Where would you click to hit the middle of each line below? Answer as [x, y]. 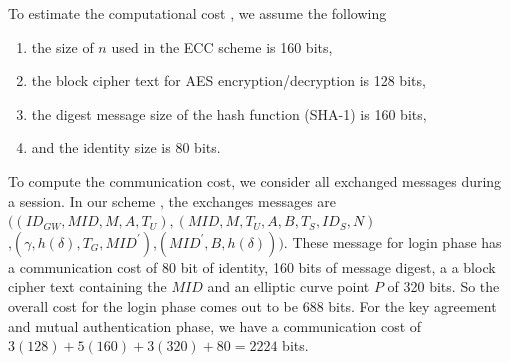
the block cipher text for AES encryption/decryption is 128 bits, [228, 80]
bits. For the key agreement [412, 305]
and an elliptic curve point [288, 286]
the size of [62, 46]
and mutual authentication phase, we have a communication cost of [215, 325]
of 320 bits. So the [443, 286]
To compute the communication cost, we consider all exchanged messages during [255, 180]
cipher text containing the [87, 286]
